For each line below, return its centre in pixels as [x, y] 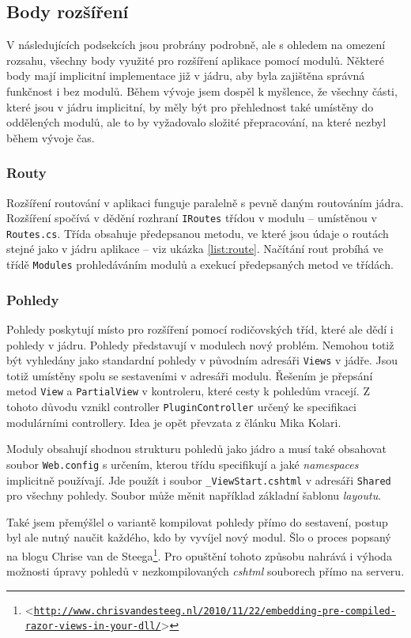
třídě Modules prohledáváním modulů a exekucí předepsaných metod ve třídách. [200, 264]
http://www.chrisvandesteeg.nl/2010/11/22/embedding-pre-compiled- [215, 611]
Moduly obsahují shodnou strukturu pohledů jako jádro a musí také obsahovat [196, 449]
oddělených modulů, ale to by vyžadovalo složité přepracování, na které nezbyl [196, 122]
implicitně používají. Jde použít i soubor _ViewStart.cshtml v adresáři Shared [199, 479]
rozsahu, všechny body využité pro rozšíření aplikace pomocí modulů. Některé [195, 60]
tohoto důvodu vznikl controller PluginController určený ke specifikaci [181, 407]
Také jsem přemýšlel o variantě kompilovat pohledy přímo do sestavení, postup [197, 521]
